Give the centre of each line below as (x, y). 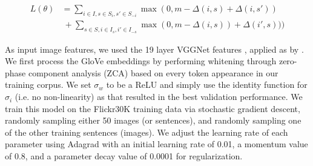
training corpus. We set (48, 85)
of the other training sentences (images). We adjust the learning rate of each (147, 132)
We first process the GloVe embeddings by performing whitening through (141, 61)
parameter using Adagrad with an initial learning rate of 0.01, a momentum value (156, 144)
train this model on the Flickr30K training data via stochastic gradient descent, (153, 108)
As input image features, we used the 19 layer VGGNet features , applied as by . (154, 49)
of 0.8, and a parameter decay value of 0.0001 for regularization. (124, 156)
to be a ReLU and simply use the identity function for (207, 85)
